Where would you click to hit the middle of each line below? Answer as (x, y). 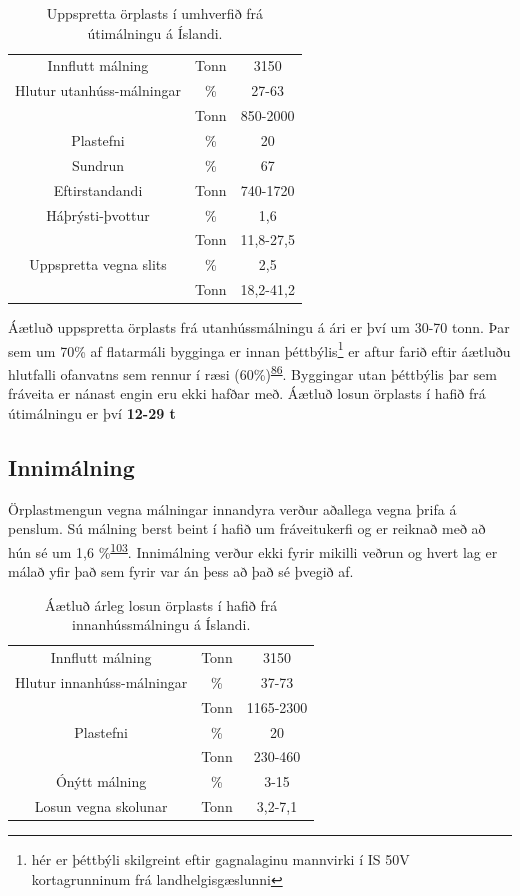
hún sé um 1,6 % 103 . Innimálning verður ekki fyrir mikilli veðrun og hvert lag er (253, 550)
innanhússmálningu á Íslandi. (161, 624)
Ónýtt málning (101, 781)
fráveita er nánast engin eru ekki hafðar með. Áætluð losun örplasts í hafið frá (247, 393)
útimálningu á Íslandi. (155, 32)
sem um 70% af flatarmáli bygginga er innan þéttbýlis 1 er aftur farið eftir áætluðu (259, 349)
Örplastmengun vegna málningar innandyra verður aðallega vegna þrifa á (232, 508)
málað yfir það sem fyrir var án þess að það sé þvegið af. (181, 571)
